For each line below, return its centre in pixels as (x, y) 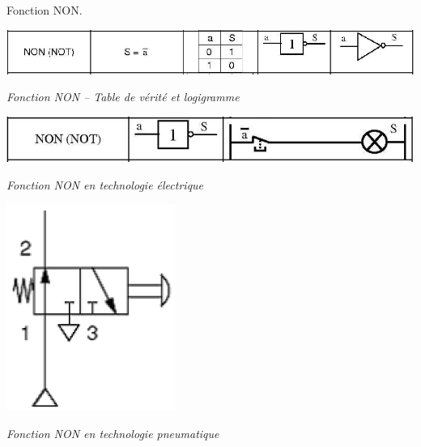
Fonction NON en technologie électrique (105, 184)
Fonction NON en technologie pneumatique (113, 434)
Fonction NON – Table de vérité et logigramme (123, 97)
